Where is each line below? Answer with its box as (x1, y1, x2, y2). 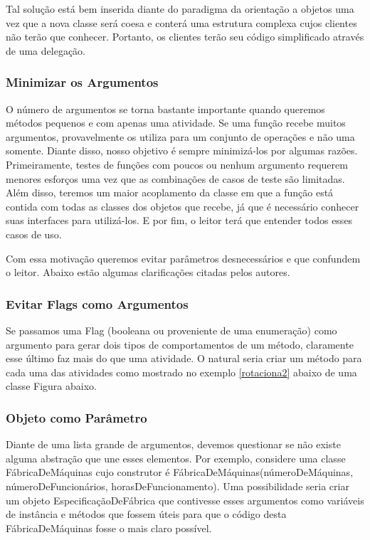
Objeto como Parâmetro (6, 408, 147, 426)
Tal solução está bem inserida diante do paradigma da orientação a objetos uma (6, 1, 354, 16)
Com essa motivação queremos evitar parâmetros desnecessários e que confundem (6, 250, 361, 265)
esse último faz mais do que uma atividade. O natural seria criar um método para (6, 351, 362, 366)
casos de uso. (6, 226, 62, 241)
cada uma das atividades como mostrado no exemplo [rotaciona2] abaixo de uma (6, 364, 357, 379)
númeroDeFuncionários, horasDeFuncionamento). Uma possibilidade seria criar (6, 478, 349, 493)
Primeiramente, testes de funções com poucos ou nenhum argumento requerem (6, 157, 348, 171)
